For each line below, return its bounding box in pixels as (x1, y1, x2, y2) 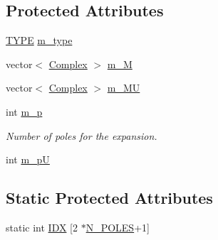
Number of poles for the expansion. (6, 128, 157, 143)
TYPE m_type (6, 33, 73, 48)
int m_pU (6, 152, 50, 167)
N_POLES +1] (85, 219, 150, 234)
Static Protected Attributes (6, 187, 213, 209)
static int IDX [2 (6, 219, 78, 234)
